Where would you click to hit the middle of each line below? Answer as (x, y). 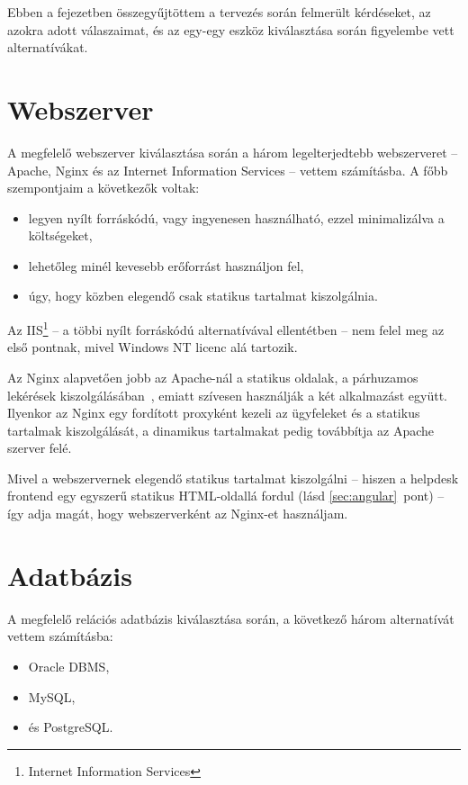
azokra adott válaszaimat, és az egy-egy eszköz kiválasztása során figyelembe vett (231, 29)
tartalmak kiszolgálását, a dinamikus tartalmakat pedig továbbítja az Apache (220, 430)
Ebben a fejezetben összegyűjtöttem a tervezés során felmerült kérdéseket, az (219, 12)
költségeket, (60, 235)
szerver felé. (40, 448)
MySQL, (52, 696)
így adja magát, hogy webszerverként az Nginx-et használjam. (178, 514)
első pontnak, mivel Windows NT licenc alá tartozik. (153, 347)
